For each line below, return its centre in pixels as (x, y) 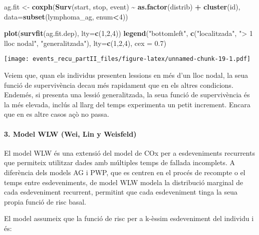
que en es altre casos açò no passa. (57, 114)
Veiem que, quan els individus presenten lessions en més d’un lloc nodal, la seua (126, 75)
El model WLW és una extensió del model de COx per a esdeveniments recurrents (129, 152)
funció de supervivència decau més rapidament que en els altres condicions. (119, 85)
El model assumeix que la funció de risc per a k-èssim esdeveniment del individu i (129, 218)
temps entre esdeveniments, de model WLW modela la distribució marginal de (124, 182)
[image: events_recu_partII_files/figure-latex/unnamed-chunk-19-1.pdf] (127, 59)
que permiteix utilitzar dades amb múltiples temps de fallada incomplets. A (120, 162)
